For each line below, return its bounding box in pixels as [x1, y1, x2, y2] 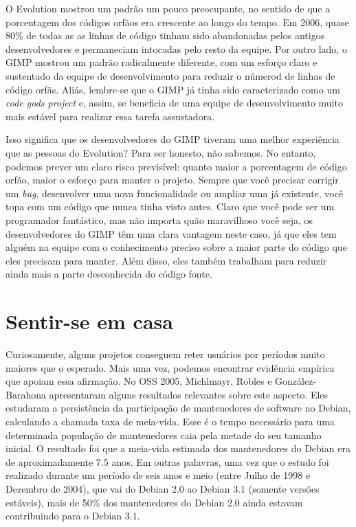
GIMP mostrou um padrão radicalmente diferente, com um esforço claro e [5, 55, 318, 69]
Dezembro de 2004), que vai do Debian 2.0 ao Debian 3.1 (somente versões [5, 481, 320, 495]
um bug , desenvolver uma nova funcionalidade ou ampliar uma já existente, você [5, 186, 344, 200]
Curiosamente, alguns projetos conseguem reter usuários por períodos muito [5, 347, 325, 361]
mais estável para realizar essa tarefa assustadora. [5, 109, 215, 123]
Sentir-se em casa [5, 307, 173, 335]
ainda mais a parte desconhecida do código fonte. [5, 267, 212, 281]
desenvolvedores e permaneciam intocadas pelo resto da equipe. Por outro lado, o [5, 41, 347, 56]
